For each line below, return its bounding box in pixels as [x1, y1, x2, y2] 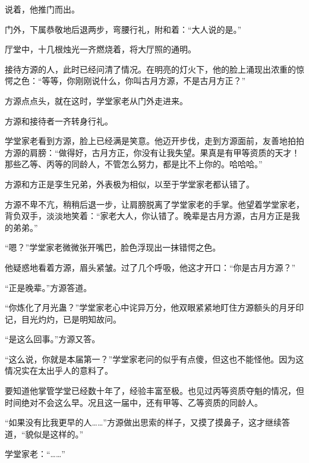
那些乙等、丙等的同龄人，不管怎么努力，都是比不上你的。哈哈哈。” [5, 158, 263, 170]
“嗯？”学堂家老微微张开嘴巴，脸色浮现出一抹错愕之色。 [5, 241, 221, 254]
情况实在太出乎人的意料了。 [5, 364, 113, 377]
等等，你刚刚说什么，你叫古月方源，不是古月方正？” [42, 74, 246, 87]
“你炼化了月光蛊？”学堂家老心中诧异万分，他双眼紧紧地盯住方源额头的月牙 [5, 301, 296, 314]
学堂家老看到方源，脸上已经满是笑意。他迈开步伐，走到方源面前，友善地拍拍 [5, 134, 304, 147]
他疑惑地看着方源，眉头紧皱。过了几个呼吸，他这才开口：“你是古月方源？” [5, 261, 296, 273]
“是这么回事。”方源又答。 [5, 333, 100, 345]
